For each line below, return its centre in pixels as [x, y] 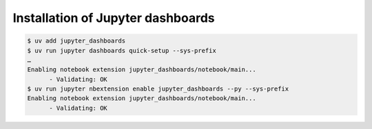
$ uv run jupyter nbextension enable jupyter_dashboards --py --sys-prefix [158, 89]
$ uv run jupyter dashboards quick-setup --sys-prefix [122, 50]
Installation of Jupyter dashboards [114, 18]
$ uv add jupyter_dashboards [76, 41]
